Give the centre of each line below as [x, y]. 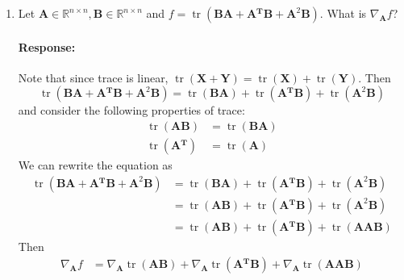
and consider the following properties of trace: [131, 110]
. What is [343, 13]
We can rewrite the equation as [95, 165]
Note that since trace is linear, [93, 77]
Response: [47, 46]
